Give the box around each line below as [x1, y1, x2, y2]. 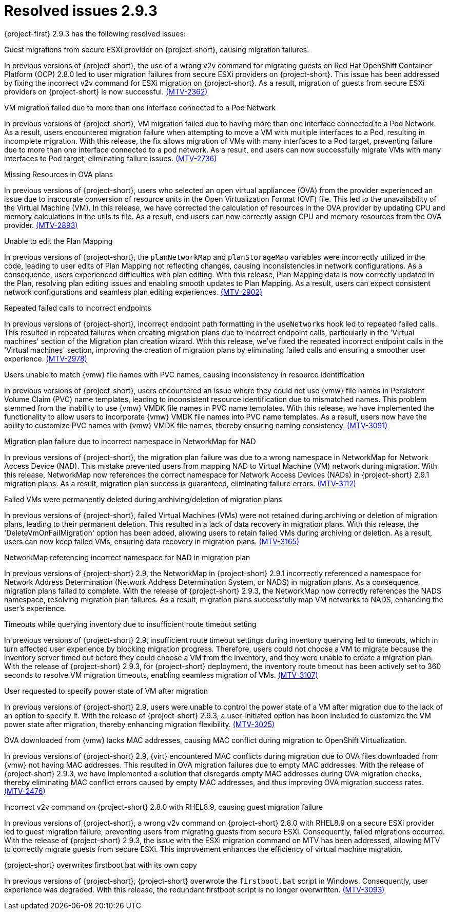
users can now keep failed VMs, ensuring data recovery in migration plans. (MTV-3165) [4, 537, 300, 546]
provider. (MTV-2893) [4, 220, 78, 230]
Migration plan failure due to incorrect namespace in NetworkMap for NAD [4, 436, 256, 446]
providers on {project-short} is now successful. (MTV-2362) [4, 87, 208, 96]
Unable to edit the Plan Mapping [4, 236, 113, 245]
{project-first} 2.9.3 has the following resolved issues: [4, 29, 186, 38]
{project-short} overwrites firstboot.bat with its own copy [4, 860, 197, 869]
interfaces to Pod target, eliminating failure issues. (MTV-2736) [4, 154, 217, 163]
